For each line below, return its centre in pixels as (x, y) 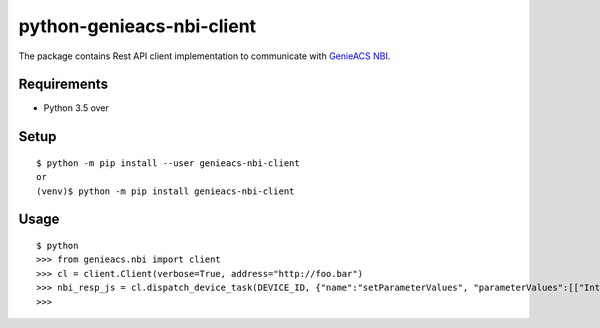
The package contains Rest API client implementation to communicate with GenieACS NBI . (204, 56)
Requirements (63, 84)
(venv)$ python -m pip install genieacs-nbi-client (165, 191)
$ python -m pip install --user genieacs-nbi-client (168, 163)
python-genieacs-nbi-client (137, 26)
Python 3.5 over (76, 108)
